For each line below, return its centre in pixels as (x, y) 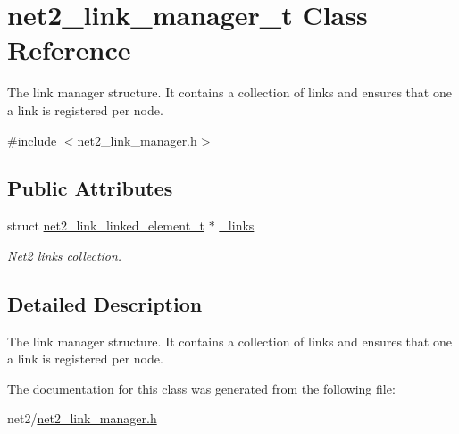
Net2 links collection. (65, 255)
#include (32, 140)
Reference (69, 50)
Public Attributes (90, 188)
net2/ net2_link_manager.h (82, 418)
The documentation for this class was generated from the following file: (201, 388)
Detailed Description (105, 303)
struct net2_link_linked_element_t (106, 225)
